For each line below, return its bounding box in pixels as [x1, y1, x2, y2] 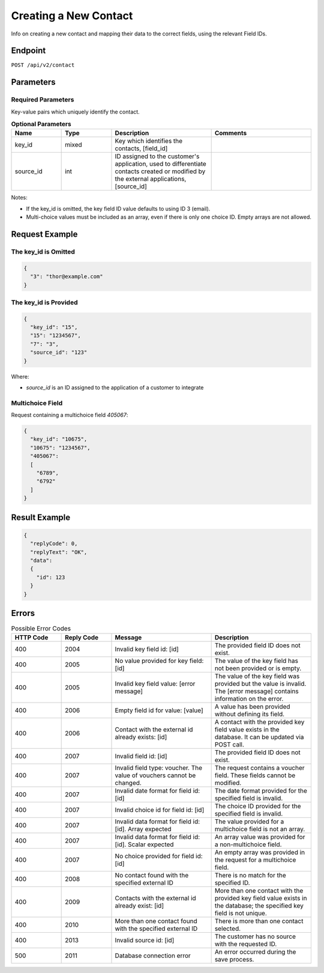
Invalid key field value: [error [115, 680, 196, 688]
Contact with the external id [115, 725, 193, 734]
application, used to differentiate [115, 160, 206, 168]
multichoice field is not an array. [214, 825, 305, 834]
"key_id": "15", [30, 324, 78, 331]
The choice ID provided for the [214, 802, 301, 811]
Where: [11, 373, 29, 380]
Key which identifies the [115, 137, 183, 145]
